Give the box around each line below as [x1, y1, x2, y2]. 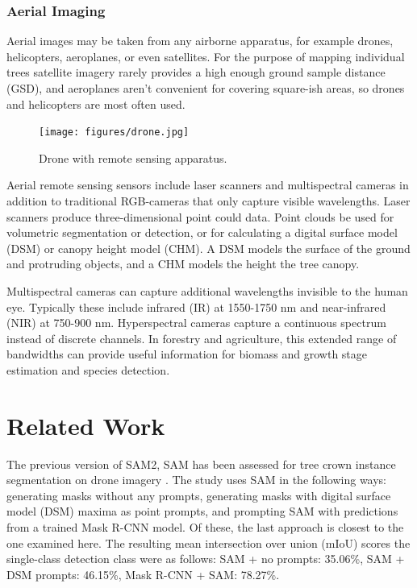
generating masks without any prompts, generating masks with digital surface [6, 487, 391, 503]
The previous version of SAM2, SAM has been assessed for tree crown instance [6, 455, 396, 472]
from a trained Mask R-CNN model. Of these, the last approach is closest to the [6, 519, 404, 536]
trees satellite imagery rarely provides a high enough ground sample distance [6, 64, 386, 81]
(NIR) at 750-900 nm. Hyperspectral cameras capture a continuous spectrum [6, 314, 386, 331]
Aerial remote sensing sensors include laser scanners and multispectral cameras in [6, 176, 409, 193]
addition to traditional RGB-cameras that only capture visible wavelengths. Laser [6, 193, 411, 209]
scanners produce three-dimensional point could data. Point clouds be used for [6, 208, 394, 225]
